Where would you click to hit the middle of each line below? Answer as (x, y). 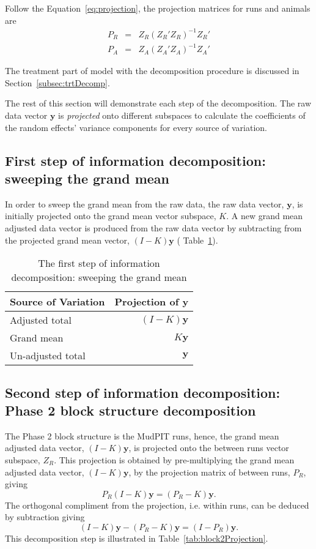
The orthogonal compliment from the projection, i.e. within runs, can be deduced (157, 505)
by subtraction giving (45, 517)
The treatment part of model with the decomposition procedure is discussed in (152, 71)
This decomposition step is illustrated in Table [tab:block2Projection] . (137, 538)
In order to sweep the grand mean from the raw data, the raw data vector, (145, 204)
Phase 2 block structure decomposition (130, 410)
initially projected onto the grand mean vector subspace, (111, 216)
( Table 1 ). (197, 240)
